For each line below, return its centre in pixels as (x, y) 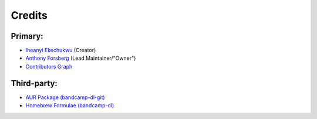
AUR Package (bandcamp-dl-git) (65, 97)
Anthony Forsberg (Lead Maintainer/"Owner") (81, 58)
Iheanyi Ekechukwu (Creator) (61, 50)
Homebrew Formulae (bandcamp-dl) (70, 106)
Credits (29, 15)
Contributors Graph (49, 66)
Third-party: (34, 83)
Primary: (27, 36)
